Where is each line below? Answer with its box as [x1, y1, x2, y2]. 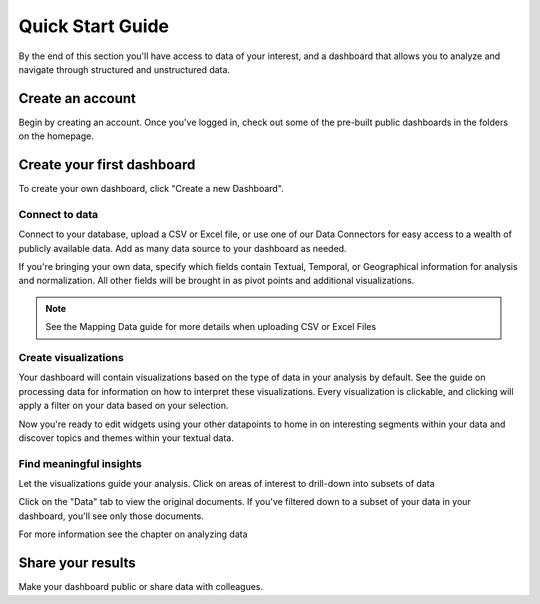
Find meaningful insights [18, 456, 142, 470]
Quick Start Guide [18, 15, 170, 37]
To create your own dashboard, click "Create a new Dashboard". [18, 183, 284, 195]
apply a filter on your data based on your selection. [18, 400, 229, 412]
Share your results [18, 555, 136, 572]
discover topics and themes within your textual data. [18, 431, 234, 444]
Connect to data [18, 207, 99, 221]
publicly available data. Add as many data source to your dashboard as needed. [18, 242, 347, 254]
